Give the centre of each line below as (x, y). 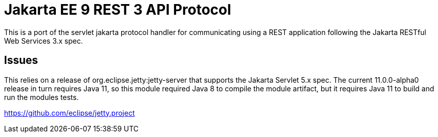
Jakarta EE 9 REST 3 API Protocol (118, 10)
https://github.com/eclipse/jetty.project (70, 113)
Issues (21, 60)
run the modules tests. (41, 97)
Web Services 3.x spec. (44, 41)
